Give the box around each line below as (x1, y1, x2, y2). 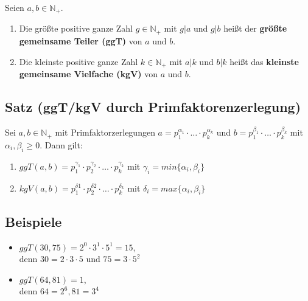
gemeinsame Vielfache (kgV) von (19, 67, 158, 80)
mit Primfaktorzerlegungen (55, 126, 155, 139)
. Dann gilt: (40, 138, 83, 151)
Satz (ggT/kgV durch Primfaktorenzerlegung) (5, 97, 301, 116)
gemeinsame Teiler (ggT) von (19, 34, 142, 47)
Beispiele (5, 212, 62, 230)
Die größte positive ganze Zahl (19, 22, 133, 35)
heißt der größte (223, 22, 287, 35)
